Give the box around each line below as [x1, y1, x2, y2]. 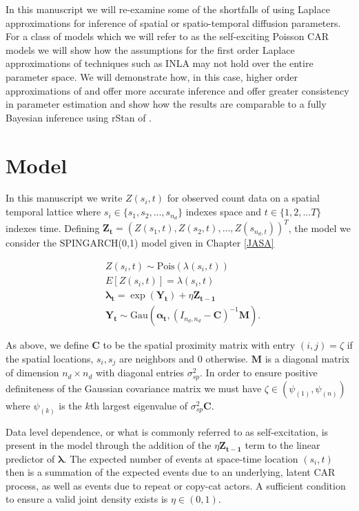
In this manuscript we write [6, 191, 123, 205]
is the [59, 398, 82, 412]
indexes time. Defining [6, 220, 100, 235]
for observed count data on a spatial [167, 191, 320, 205]
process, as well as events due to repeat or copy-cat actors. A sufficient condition [6, 478, 346, 492]
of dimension [6, 365, 59, 380]
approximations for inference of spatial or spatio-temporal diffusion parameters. [6, 15, 341, 30]
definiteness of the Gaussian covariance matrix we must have [6, 380, 262, 395]
